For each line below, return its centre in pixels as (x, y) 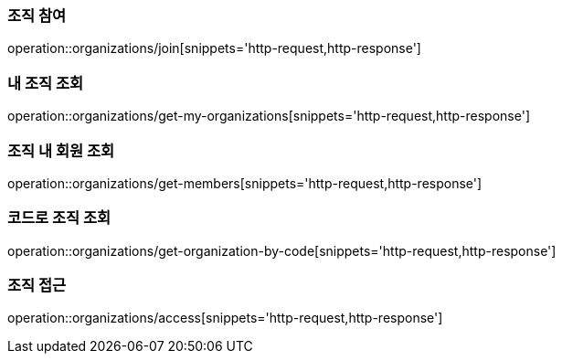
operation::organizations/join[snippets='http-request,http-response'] (214, 48)
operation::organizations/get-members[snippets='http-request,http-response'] (245, 183)
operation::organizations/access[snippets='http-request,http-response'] (225, 318)
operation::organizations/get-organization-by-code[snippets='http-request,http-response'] (282, 250)
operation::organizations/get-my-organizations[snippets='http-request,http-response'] (269, 116)
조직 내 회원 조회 (61, 150)
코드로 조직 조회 (59, 218)
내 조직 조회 (46, 83)
